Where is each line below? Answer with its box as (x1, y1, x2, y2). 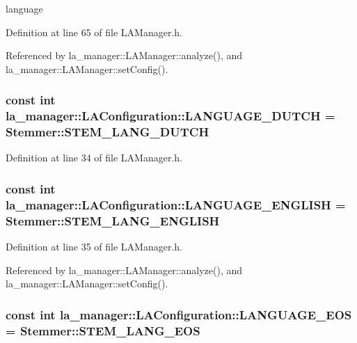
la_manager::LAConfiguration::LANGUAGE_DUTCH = (6, 107, 335, 125)
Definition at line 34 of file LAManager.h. (6, 150, 183, 165)
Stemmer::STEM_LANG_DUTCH (6, 123, 209, 141)
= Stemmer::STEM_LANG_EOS (6, 321, 200, 339)
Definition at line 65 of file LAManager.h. (6, 24, 183, 39)
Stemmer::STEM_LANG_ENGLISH (6, 212, 220, 229)
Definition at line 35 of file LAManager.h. (6, 239, 183, 254)
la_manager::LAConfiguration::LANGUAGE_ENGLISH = (6, 196, 346, 213)
